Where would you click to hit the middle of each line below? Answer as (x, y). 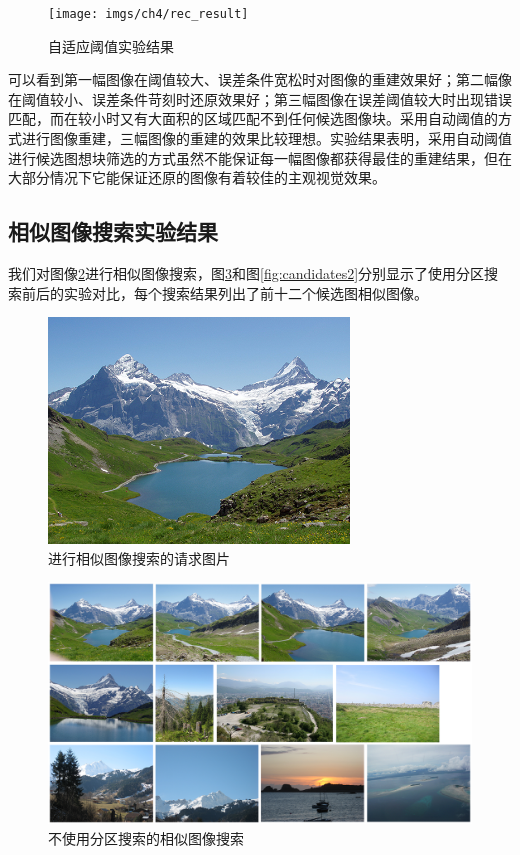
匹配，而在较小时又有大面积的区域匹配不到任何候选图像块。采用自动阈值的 (253, 118)
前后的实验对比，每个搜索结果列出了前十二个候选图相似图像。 (224, 292)
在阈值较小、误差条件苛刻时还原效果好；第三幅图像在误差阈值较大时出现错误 (260, 98)
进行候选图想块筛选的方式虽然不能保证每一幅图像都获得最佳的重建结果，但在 (260, 157)
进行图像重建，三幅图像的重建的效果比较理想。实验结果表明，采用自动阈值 (266, 138)
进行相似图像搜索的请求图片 (139, 557)
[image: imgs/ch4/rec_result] (148, 14)
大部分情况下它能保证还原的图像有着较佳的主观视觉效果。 (197, 177)
